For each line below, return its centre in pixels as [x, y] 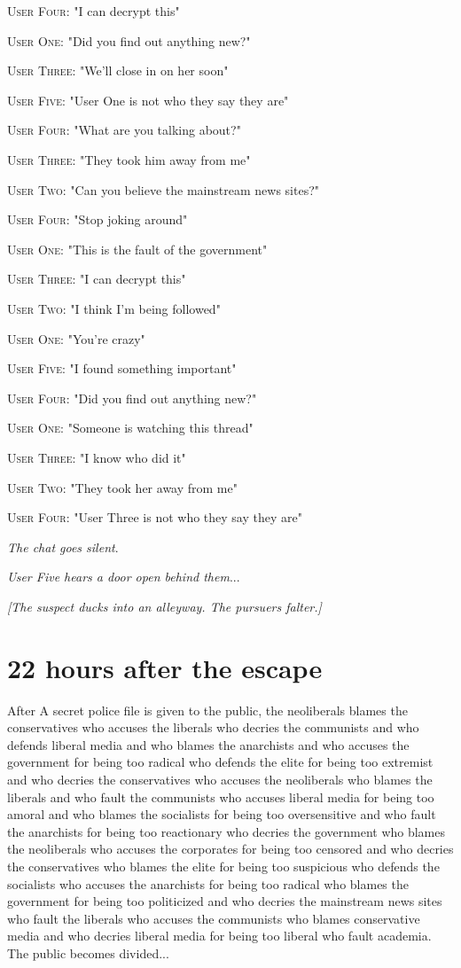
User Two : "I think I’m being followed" [114, 308]
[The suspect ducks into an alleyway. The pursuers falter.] [164, 606]
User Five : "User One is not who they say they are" [148, 100]
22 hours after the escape [165, 667]
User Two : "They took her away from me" [122, 487]
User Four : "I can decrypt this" [94, 11]
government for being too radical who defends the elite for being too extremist [220, 762]
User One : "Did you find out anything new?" [129, 40]
